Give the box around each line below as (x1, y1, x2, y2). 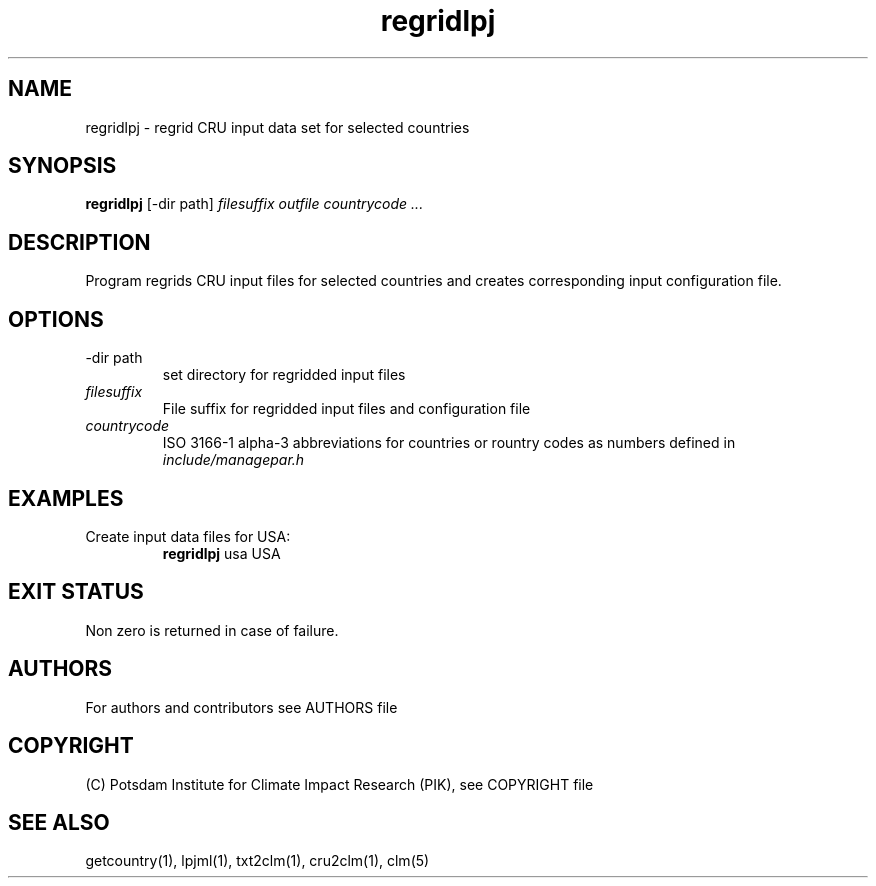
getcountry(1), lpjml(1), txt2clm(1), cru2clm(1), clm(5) (85, 852, 430, 870)
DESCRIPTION (8, 229, 151, 255)
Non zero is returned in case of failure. (85, 621, 339, 639)
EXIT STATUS (8, 579, 144, 605)
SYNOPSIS (8, 153, 117, 179)
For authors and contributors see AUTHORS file (85, 698, 398, 716)
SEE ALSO (8, 809, 110, 835)
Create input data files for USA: (85, 527, 291, 545)
